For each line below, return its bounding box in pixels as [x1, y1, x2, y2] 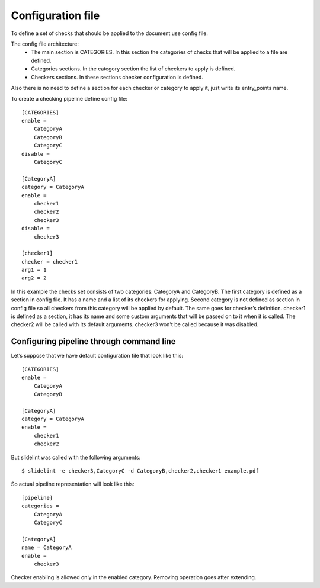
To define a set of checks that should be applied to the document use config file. [11, 30, 209, 37]
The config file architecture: [11, 40, 79, 47]
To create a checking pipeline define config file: [11, 95, 127, 102]
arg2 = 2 [21, 275, 47, 281]
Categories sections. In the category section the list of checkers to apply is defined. [31, 65, 236, 72]
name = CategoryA [21, 544, 72, 551]
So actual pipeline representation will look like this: [11, 480, 135, 488]
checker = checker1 [21, 258, 78, 265]
